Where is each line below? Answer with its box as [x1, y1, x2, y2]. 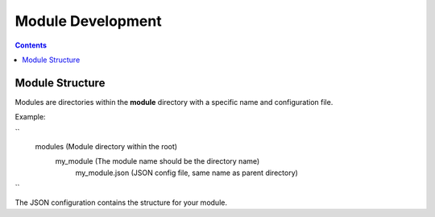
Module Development [14, 12, 162, 30]
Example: [14, 112, 46, 122]
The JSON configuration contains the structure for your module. [14, 198, 227, 207]
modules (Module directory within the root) [35, 142, 177, 152]
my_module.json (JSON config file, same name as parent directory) [75, 168, 298, 177]
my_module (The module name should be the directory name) [55, 156, 260, 166]
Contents [14, 40, 48, 50]
